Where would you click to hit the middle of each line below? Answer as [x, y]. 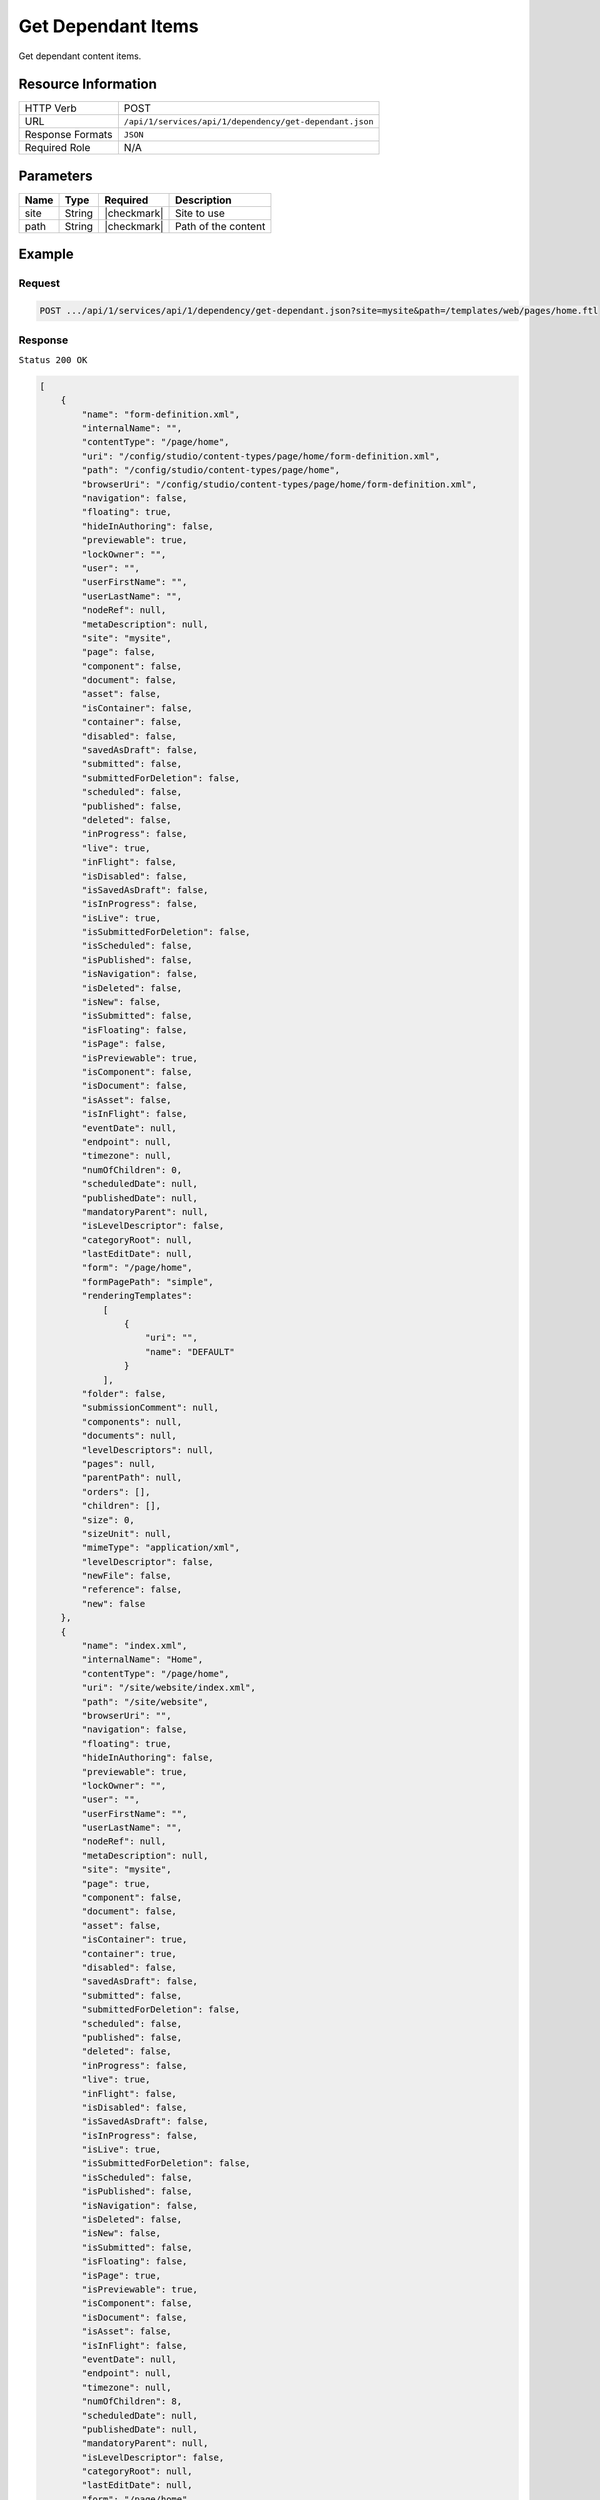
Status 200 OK [53, 359]
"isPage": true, [121, 2275]
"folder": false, [124, 1393]
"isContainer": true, [134, 1939]
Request [39, 283]
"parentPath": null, [132, 1478]
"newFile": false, [126, 1576]
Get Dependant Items [108, 26]
